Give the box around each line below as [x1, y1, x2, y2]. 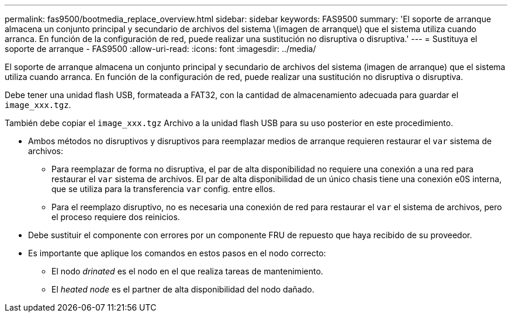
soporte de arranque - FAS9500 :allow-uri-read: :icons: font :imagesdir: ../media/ [5, 44, 316, 54]
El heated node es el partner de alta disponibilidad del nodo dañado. [51, 284, 314, 294]
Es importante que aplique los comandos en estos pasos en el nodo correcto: [28, 248, 326, 258]
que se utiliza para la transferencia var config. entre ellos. [51, 184, 275, 194]
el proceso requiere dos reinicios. [51, 212, 180, 222]
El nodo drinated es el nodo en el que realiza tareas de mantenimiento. [51, 266, 323, 276]
